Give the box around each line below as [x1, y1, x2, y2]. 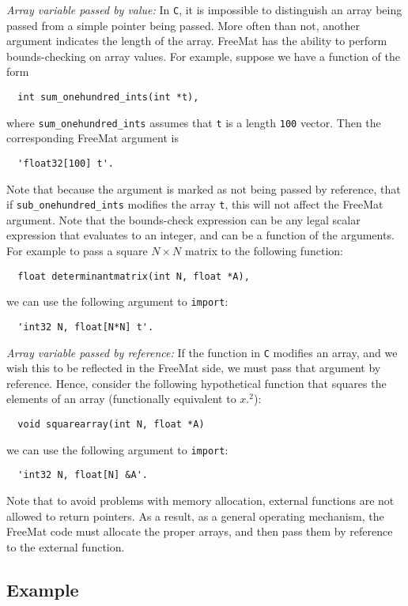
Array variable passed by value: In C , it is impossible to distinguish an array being [6, 2, 402, 17]
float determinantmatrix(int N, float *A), [17, 270, 250, 282]
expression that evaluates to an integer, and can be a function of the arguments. [6, 227, 395, 243]
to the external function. [6, 538, 125, 555]
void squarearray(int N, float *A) [17, 419, 205, 431]
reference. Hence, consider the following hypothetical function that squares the [6, 375, 387, 391]
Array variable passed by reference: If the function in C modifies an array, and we [6, 344, 398, 360]
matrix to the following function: [184, 243, 343, 259]
